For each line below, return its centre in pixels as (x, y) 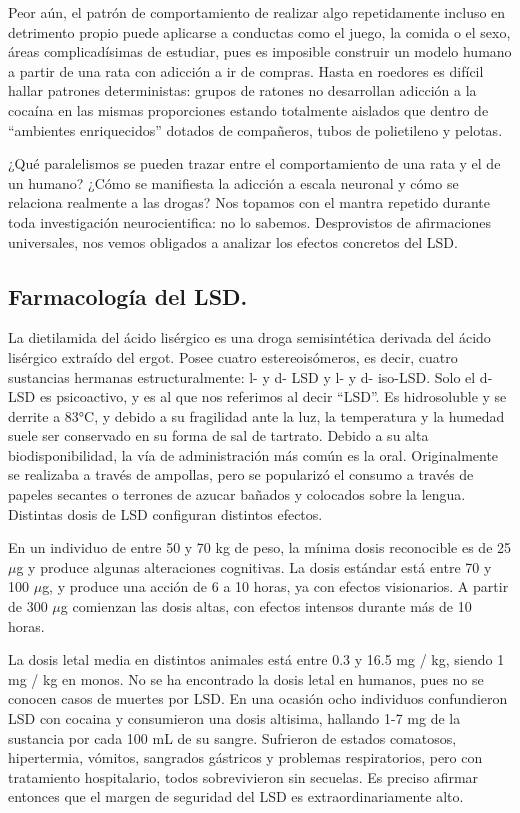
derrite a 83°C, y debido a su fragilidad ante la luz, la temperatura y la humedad (256, 415)
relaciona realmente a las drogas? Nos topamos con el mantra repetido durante (249, 202)
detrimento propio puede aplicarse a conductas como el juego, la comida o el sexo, (259, 31)
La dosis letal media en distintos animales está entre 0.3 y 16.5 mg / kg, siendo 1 (256, 659)
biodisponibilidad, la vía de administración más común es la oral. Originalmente (253, 454)
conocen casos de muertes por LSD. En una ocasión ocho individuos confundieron (258, 698)
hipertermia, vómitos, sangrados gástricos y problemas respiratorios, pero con (245, 757)
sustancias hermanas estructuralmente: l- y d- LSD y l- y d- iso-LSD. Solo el (242, 376)
